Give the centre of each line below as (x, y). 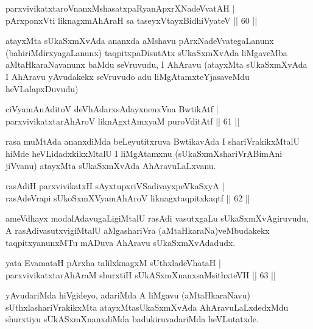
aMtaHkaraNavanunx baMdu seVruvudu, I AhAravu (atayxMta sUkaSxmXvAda (156, 64)
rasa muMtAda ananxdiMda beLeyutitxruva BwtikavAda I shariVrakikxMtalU (153, 141)
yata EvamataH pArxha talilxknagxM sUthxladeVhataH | (113, 263)
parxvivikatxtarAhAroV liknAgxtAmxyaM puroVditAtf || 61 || (123, 121)
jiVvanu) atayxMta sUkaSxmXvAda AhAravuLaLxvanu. (111, 165)
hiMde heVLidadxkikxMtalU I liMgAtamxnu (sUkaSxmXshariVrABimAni (144, 153)
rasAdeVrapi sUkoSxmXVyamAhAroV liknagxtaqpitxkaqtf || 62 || (128, 197)
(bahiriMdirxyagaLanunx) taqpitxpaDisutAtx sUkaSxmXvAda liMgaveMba (146, 52)
